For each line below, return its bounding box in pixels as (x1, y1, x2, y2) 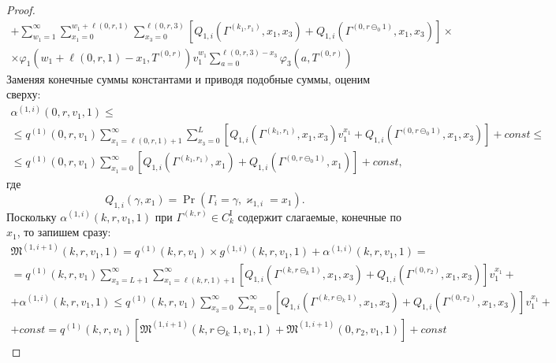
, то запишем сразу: (17, 224, 111, 240)
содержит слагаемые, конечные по (237, 208, 401, 224)
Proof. (6, 2, 35, 17)
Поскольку (6, 208, 57, 224)
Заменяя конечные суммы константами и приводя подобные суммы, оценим (6, 70, 371, 87)
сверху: (6, 86, 41, 102)
